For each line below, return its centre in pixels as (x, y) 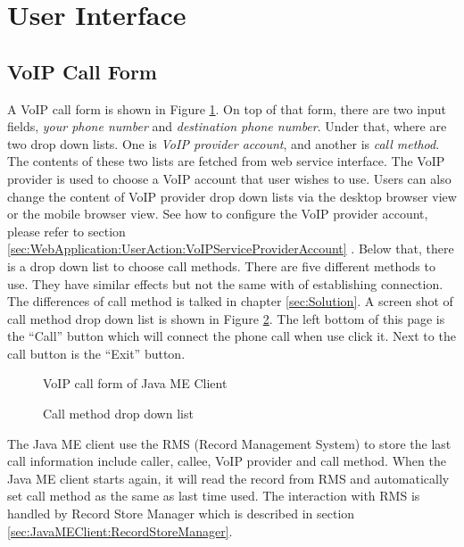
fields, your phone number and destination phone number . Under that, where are (227, 126)
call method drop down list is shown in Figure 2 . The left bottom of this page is (226, 318)
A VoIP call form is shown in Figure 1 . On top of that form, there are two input (227, 108)
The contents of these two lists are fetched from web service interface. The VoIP (226, 161)
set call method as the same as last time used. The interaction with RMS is (214, 496)
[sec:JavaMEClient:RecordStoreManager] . (120, 530)
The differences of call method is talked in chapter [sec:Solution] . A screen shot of (230, 301)
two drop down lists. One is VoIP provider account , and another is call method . (224, 143)
